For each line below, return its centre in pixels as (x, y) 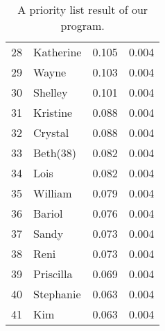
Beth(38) (55, 153)
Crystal (51, 132)
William (53, 193)
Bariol (48, 213)
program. (82, 25)
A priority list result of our (83, 9)
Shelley (51, 92)
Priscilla (53, 274)
